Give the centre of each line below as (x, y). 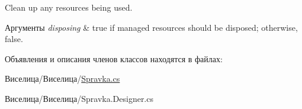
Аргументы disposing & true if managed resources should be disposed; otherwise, (151, 27)
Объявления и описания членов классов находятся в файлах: (114, 58)
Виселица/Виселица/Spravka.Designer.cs (79, 98)
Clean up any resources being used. (69, 7)
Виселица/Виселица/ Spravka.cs (62, 78)
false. (14, 39)
